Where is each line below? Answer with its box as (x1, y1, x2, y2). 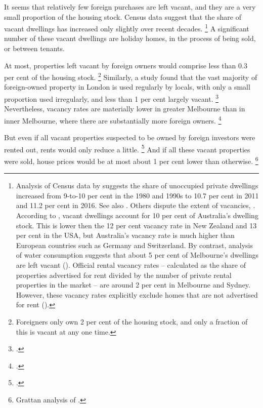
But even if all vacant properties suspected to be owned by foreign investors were (4, 132, 255, 143)
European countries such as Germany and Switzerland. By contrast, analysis (16, 239, 253, 250)
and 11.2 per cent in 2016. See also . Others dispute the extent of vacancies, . (16, 200, 255, 211)
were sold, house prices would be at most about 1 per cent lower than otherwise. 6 (4, 154, 258, 166)
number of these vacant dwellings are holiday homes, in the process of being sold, (4, 33, 256, 44)
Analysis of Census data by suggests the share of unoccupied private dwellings (16, 180, 258, 191)
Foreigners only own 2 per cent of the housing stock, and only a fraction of (16, 316, 248, 327)
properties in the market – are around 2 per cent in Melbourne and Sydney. (16, 279, 250, 290)
